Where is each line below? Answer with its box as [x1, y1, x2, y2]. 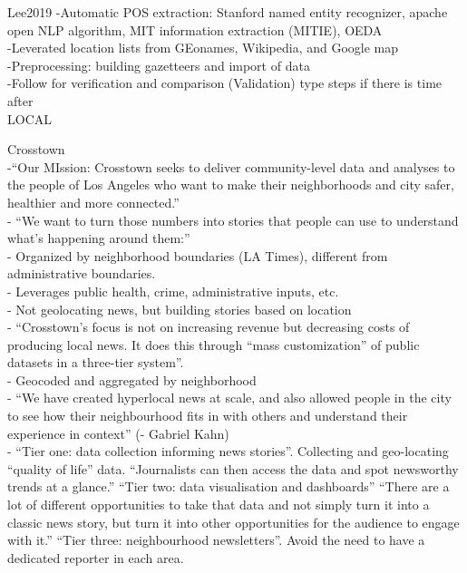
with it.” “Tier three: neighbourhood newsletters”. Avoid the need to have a [7, 530, 425, 549]
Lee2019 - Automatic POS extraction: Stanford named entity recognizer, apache [7, 3, 448, 21]
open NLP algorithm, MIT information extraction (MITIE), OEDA [7, 20, 383, 39]
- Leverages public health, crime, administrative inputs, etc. [7, 281, 339, 300]
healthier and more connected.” [7, 192, 180, 211]
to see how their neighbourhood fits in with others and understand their [7, 406, 408, 425]
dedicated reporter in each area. [7, 548, 184, 567]
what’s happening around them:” [7, 228, 190, 248]
